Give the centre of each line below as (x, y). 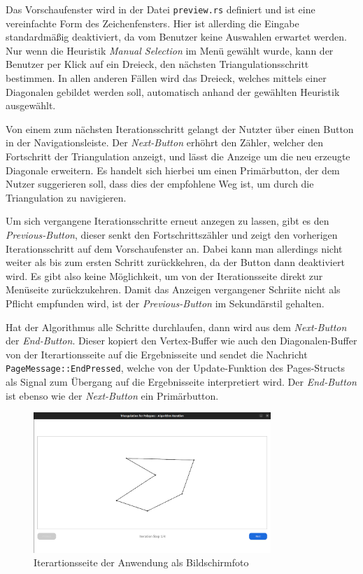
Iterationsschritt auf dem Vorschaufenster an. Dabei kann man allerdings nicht (174, 248)
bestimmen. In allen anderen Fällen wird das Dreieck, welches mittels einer (166, 78)
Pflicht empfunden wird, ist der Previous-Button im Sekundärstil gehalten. (165, 303)
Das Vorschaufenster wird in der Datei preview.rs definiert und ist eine (161, 9)
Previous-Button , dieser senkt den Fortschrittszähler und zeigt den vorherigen (172, 234)
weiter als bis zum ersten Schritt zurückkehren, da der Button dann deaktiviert (175, 262)
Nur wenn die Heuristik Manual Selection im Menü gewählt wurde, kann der (170, 50)
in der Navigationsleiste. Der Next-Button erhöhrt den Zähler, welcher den (165, 142)
